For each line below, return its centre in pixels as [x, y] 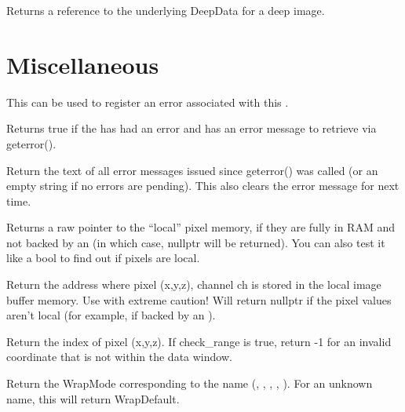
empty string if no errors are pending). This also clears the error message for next [203, 186]
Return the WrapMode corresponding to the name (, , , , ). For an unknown [190, 383]
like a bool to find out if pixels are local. [103, 258]
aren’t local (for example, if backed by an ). [111, 315]
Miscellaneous [83, 64]
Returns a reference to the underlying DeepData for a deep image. [166, 10]
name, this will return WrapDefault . [93, 398]
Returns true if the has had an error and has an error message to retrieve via [192, 128]
